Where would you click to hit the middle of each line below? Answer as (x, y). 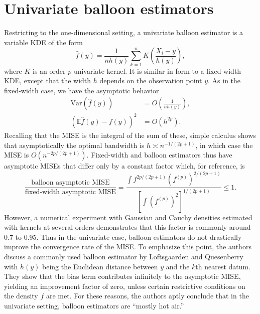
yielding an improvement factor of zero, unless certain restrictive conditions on (125, 286)
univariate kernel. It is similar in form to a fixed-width (157, 70)
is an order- (50, 70)
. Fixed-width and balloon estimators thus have (159, 155)
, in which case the (224, 145)
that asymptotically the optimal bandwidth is (74, 145)
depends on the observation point (151, 81)
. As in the (224, 81)
